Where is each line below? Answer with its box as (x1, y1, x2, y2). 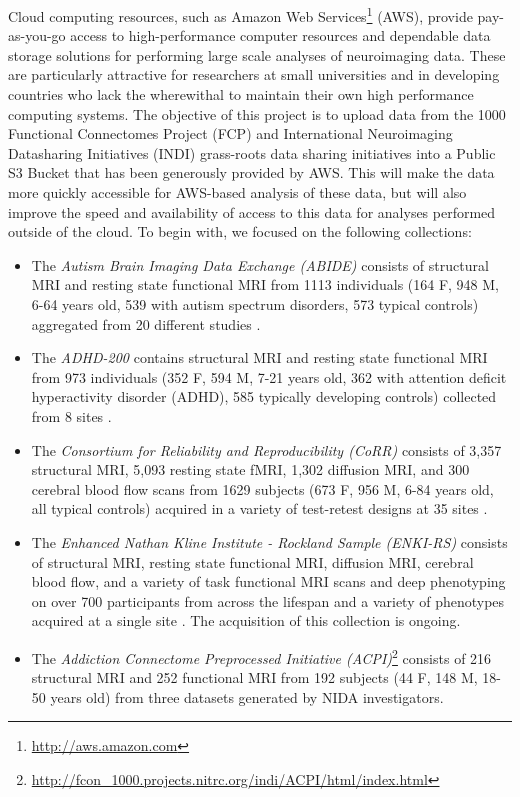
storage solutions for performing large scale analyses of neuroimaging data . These (8, 44, 506, 65)
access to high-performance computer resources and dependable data (70, 25, 491, 46)
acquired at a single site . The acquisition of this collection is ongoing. (31, 610, 461, 631)
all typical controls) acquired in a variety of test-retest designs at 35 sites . (31, 498, 488, 519)
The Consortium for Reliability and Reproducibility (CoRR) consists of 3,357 (31, 439, 502, 460)
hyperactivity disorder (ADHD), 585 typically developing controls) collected (31, 386, 497, 407)
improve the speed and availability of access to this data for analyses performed (8, 201, 496, 222)
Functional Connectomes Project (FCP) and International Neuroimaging (8, 123, 453, 144)
